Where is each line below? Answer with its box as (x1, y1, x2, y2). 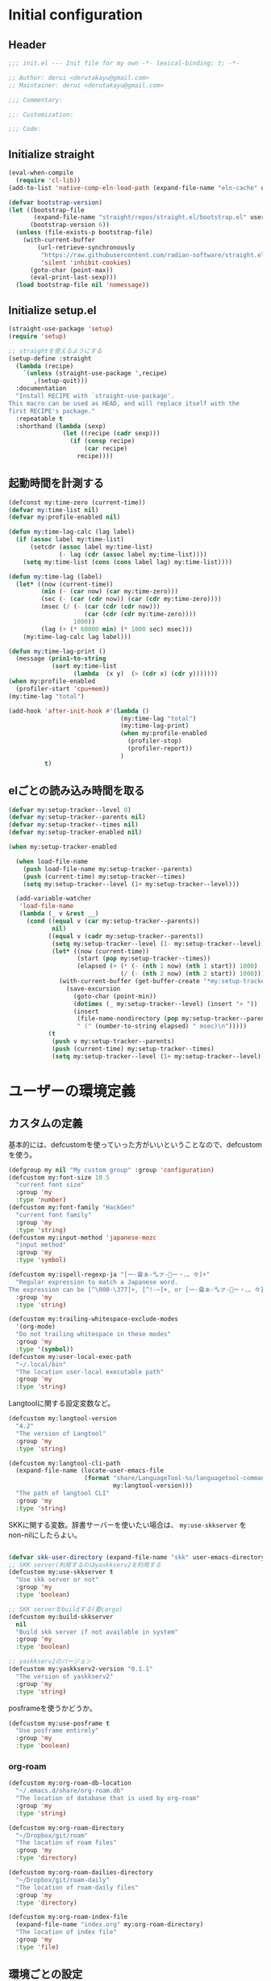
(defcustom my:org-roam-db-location (8, 1779, 131, 1787)
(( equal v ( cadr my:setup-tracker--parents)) (48, 932, 204, 940)
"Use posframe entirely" (15, 1727, 99, 1735)
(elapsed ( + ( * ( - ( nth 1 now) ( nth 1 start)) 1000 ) (77, 962, 258, 970)
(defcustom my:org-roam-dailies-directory (8, 1869, 153, 1877)
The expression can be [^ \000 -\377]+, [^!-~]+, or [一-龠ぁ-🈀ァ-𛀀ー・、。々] (8, 1285, 265, 1293)
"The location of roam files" (15, 1839, 117, 1847)
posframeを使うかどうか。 (8, 1703, 97, 1713)
